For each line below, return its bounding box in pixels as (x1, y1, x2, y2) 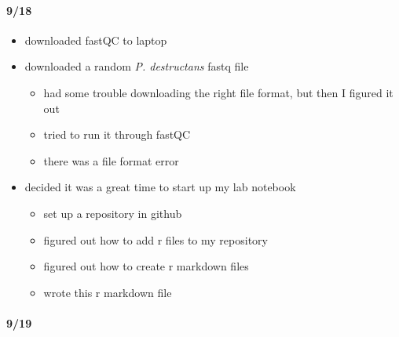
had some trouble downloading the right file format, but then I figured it (43, 84, 394, 100)
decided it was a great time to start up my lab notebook (24, 179, 296, 195)
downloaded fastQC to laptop (24, 31, 167, 48)
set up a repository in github (43, 205, 182, 221)
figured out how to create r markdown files (43, 258, 249, 274)
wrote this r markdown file (43, 284, 172, 300)
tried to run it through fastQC (43, 126, 191, 143)
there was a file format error (43, 152, 179, 168)
